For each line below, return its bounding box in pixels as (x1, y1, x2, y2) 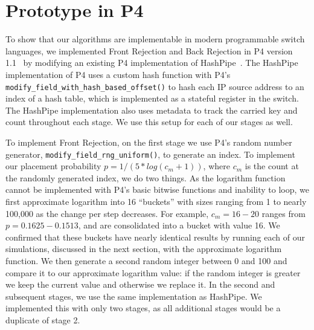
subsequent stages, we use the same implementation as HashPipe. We (5, 290, 262, 302)
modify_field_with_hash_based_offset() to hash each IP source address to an (5, 80, 304, 92)
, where (203, 160, 230, 172)
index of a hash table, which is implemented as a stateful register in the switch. (5, 92, 299, 105)
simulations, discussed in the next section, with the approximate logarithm (5, 242, 282, 255)
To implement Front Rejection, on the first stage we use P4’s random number (5, 135, 292, 148)
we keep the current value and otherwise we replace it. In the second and (5, 278, 275, 291)
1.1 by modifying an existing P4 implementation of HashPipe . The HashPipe (5, 56, 298, 69)
